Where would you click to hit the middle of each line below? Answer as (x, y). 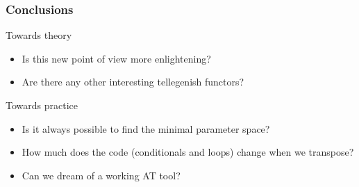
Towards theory (39, 35)
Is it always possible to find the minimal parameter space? (146, 128)
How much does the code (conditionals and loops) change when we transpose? (188, 152)
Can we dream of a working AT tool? (101, 175)
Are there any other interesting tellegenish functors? (133, 82)
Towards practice (42, 105)
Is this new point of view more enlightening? (116, 58)
